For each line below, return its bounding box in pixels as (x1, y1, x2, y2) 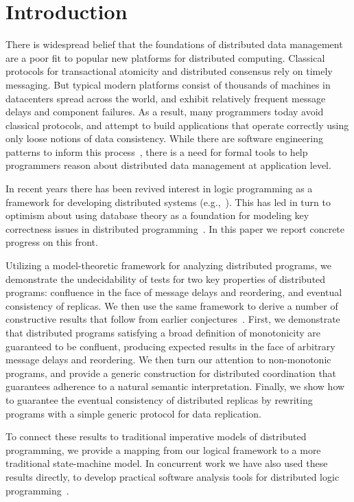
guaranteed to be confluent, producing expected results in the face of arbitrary (5, 339, 335, 353)
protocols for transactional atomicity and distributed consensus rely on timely (5, 64, 333, 78)
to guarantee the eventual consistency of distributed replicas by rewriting (5, 392, 313, 407)
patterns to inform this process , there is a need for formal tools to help (5, 144, 308, 159)
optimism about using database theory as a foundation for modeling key (5, 208, 309, 223)
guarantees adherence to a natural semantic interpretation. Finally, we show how (5, 379, 345, 393)
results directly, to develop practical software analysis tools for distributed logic (5, 469, 340, 483)
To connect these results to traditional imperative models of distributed (5, 429, 307, 444)
